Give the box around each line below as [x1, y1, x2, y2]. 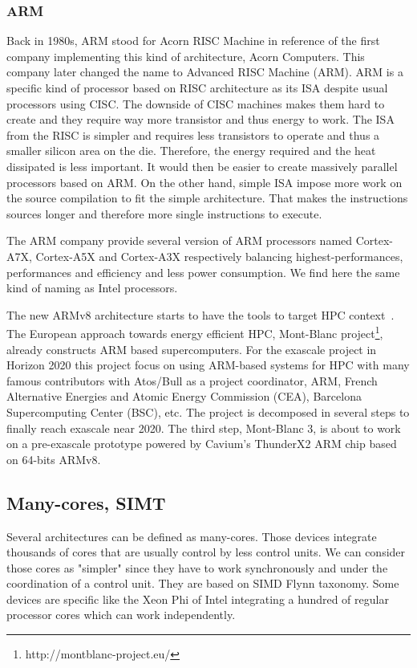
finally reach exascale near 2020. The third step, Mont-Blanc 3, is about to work [6, 419, 401, 436]
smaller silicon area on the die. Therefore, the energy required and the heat [6, 142, 376, 159]
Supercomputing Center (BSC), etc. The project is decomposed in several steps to [6, 403, 410, 420]
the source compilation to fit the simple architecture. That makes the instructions [6, 189, 408, 206]
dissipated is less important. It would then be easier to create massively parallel [6, 157, 398, 174]
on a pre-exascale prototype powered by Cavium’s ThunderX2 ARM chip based [6, 435, 397, 452]
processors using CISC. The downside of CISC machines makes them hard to [6, 95, 385, 112]
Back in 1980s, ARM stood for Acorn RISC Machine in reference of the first [6, 32, 380, 49]
